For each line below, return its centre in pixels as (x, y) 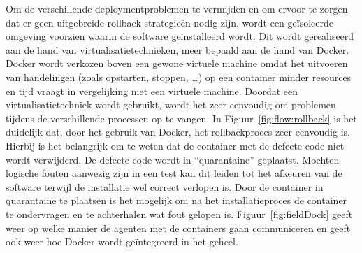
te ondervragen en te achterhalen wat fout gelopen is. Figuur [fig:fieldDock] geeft (179, 214)
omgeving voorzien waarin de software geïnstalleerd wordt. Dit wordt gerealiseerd (180, 36)
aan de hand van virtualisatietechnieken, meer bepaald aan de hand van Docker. (178, 49)
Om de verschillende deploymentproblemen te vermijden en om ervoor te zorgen (177, 8)
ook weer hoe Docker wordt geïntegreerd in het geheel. (122, 241)
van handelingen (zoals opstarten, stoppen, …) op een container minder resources (179, 77)
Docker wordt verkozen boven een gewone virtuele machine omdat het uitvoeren (177, 63)
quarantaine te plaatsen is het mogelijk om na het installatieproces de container (176, 200)
